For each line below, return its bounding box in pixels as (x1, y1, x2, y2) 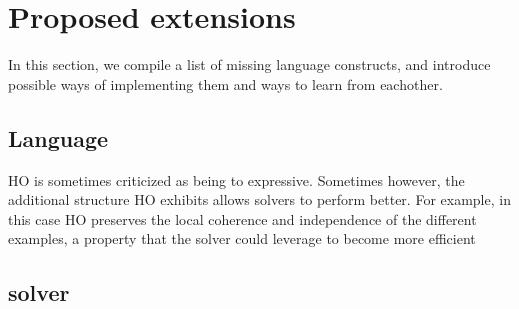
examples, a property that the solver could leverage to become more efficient (8, 228, 476, 249)
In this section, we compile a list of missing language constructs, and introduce (8, 54, 491, 75)
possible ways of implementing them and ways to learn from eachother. (8, 73, 443, 94)
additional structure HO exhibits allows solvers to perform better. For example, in (8, 189, 511, 210)
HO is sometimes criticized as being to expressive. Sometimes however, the (8, 169, 465, 190)
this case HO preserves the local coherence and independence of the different (8, 208, 477, 229)
